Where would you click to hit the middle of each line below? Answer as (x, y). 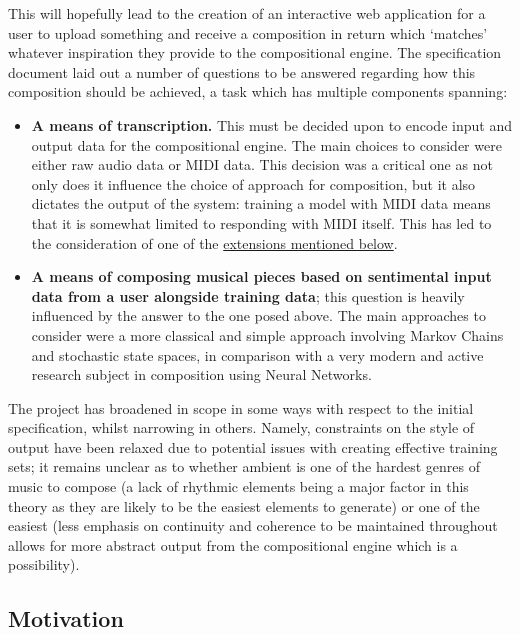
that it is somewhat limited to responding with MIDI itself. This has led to (261, 222)
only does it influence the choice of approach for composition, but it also (253, 183)
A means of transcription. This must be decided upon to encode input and (271, 124)
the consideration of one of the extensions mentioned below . (214, 242)
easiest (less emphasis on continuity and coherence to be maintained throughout (253, 525)
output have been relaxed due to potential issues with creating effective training (253, 446)
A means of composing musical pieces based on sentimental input (261, 276)
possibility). (44, 564)
